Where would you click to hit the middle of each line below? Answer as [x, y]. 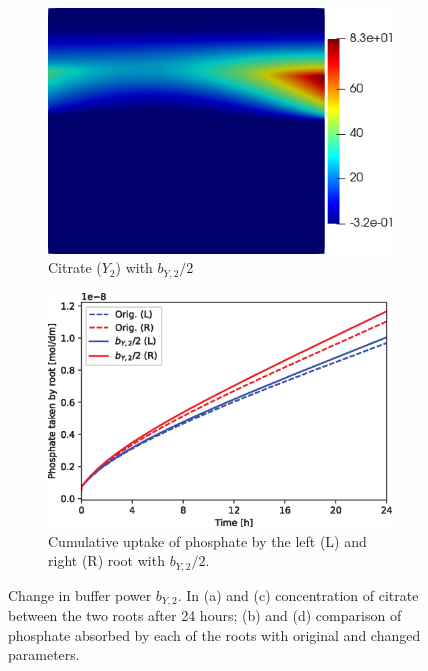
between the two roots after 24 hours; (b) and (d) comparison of [205, 615]
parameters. [44, 654]
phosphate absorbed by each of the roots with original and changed [214, 634]
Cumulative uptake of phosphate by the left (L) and [207, 540]
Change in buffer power [80, 594]
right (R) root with [106, 560]
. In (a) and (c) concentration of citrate [298, 594]
